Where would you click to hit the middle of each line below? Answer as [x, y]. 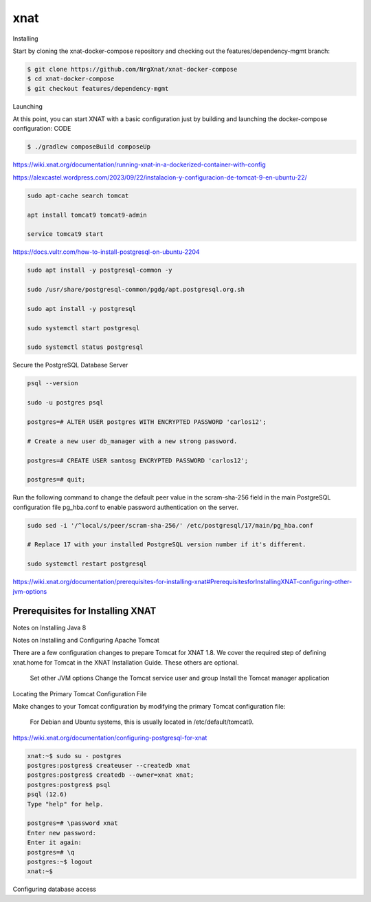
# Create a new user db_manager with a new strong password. [132, 441]
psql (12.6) [47, 794]
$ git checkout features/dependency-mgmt [98, 88]
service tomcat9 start [65, 234]
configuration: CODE [42, 129]
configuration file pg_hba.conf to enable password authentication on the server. [125, 507]
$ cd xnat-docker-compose [71, 79]
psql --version [53, 383]
